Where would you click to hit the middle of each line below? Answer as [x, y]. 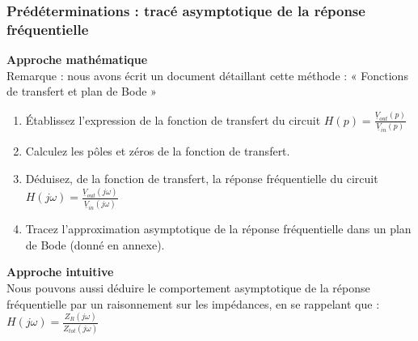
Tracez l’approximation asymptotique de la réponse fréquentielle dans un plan [218, 229]
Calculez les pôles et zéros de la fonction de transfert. [158, 151]
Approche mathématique [77, 60]
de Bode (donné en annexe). [95, 244]
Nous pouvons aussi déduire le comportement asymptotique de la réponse [188, 287]
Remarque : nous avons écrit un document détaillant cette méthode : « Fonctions [207, 75]
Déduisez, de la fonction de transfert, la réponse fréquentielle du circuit [202, 179]
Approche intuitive [60, 272]
